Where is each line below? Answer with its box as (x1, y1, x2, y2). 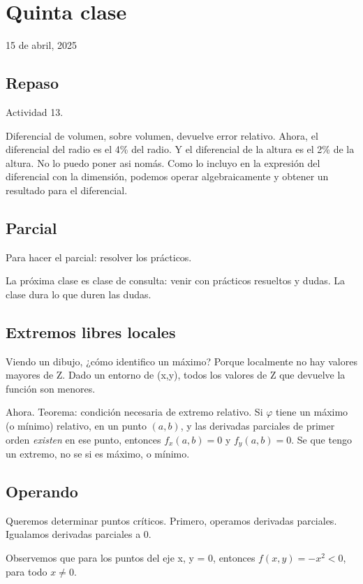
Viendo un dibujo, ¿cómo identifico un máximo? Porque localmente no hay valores (6, 353, 357, 368)
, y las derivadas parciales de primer (180, 418, 335, 433)
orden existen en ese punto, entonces (6, 432, 161, 446)
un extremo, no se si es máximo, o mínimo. (6, 446, 190, 461)
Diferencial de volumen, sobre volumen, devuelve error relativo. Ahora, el (6, 128, 318, 143)
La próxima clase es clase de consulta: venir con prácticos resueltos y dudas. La (6, 273, 346, 288)
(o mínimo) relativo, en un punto (6, 418, 147, 433)
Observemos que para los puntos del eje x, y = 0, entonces (6, 550, 255, 565)
